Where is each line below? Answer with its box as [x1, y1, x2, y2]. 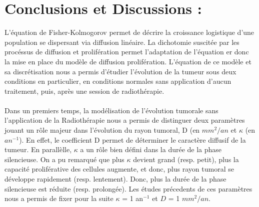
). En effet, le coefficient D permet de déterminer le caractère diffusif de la [19, 134, 246, 145]
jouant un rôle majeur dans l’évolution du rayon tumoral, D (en [4, 125, 200, 135]
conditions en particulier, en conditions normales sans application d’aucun [4, 76, 231, 86]
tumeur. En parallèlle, [4, 144, 72, 155]
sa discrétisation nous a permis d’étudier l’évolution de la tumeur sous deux [4, 66, 236, 76]
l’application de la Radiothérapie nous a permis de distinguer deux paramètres [4, 115, 245, 125]
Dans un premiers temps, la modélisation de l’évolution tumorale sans [4, 105, 218, 115]
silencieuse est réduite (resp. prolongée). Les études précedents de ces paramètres [4, 183, 252, 194]
